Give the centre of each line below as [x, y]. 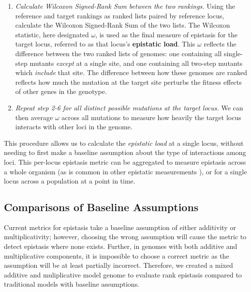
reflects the [220, 44]
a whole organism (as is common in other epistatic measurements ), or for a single [125, 171]
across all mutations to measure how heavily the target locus [151, 117]
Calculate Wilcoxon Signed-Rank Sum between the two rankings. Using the [125, 6]
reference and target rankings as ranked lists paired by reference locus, [120, 15]
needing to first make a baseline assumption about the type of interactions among [125, 152]
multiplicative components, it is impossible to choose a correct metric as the [117, 255]
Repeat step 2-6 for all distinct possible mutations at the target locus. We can [129, 107]
